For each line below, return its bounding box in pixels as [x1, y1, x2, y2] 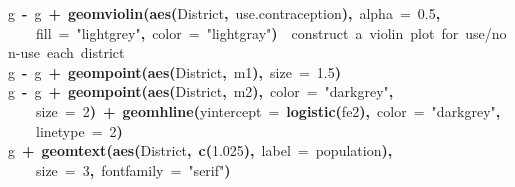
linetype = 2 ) [36, 120, 123, 141]
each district [46, 42, 125, 63]
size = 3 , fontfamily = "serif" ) [36, 159, 231, 180]
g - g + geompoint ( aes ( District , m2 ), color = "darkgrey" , [8, 81, 394, 102]
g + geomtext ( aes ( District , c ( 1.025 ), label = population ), [8, 140, 393, 161]
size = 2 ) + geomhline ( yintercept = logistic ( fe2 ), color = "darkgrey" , [36, 100, 501, 121]
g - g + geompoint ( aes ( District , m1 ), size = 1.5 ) [8, 61, 341, 82]
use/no [465, 22, 507, 43]
